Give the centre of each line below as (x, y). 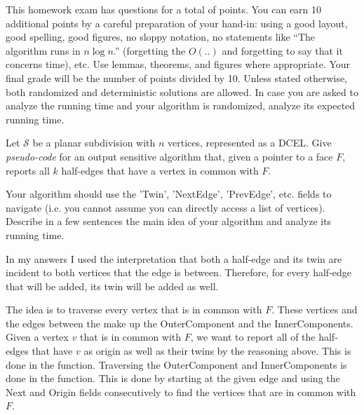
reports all (28, 170)
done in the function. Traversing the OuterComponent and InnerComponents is (176, 364)
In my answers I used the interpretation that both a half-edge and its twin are (174, 258)
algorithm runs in (43, 50)
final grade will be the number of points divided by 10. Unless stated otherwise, (177, 77)
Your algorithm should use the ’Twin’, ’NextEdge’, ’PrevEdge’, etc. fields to (169, 194)
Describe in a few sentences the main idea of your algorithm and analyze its (169, 221)
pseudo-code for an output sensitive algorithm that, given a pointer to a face (169, 156)
